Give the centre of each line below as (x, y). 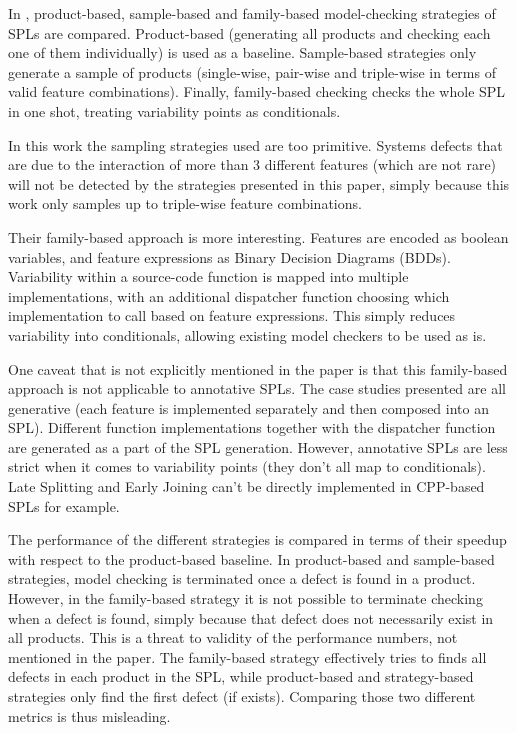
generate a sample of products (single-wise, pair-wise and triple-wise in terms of (252, 71)
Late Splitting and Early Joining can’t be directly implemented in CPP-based (246, 486)
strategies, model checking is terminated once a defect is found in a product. (242, 578)
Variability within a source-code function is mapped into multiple (208, 276)
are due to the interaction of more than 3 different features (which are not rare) (252, 164)
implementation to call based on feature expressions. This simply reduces (232, 315)
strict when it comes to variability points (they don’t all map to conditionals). (247, 466)
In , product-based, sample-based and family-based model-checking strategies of (252, 13)
